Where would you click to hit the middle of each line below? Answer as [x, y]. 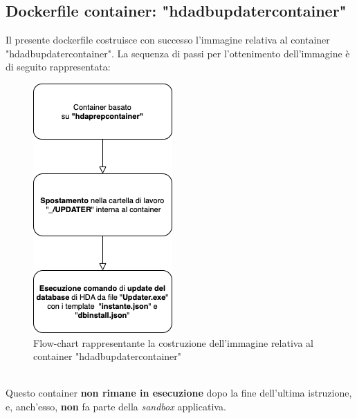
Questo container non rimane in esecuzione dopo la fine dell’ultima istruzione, [179, 393]
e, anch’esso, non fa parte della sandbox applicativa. [116, 406]
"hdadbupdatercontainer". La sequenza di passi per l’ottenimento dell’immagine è [178, 53]
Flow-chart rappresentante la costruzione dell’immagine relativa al [173, 342]
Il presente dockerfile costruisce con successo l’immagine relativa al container [168, 40]
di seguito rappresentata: [58, 67]
